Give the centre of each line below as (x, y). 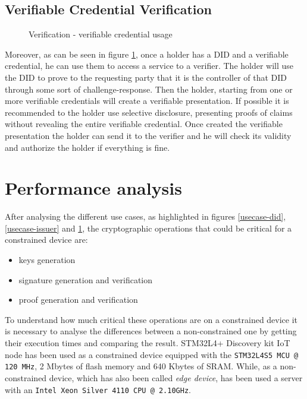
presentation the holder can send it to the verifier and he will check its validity (148, 135)
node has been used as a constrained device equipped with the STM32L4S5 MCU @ (152, 354)
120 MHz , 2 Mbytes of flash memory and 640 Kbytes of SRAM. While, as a (141, 366)
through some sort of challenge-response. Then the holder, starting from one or (149, 89)
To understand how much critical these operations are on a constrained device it (151, 319)
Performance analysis (93, 188)
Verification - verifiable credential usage (101, 34)
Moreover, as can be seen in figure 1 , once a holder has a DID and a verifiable (147, 54)
